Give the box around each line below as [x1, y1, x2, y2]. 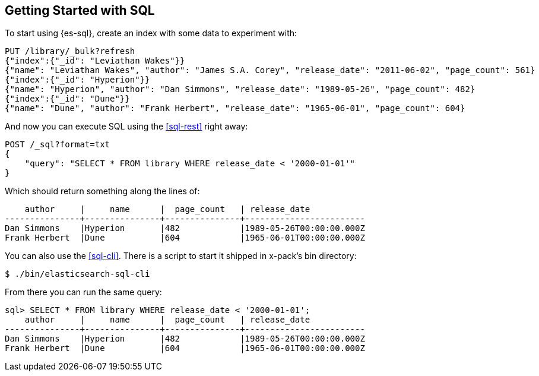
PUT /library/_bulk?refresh [5, 46, 135, 56]
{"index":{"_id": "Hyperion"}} [5, 75, 150, 85]
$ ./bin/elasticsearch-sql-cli [5, 269, 150, 279]
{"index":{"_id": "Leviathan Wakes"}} [5, 56, 185, 66]
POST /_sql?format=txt [5, 140, 110, 150]
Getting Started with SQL [5, 3, 155, 18]
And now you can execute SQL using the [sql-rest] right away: [5, 121, 248, 132]
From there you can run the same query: [5, 287, 162, 298]
